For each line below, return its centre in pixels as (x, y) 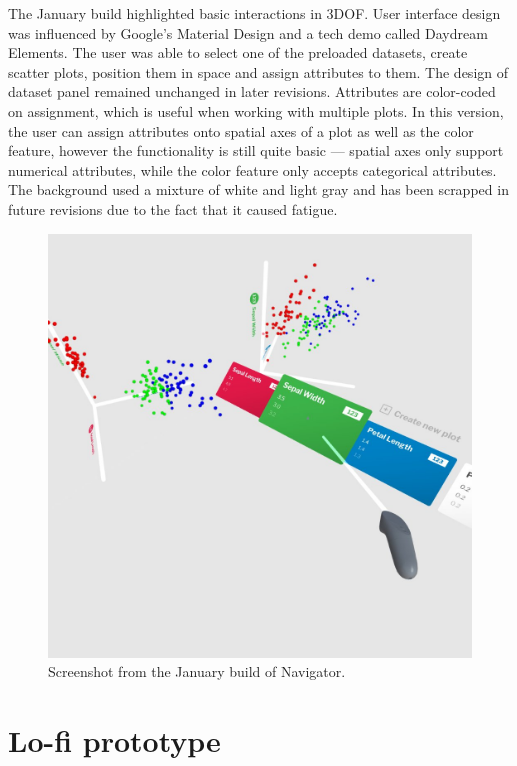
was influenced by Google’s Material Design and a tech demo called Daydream (248, 32)
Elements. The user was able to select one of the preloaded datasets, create (238, 52)
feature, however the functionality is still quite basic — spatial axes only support (256, 150)
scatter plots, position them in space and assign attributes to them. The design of (258, 71)
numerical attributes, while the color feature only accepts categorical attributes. (252, 169)
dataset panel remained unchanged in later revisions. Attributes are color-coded (252, 91)
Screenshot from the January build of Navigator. (197, 671)
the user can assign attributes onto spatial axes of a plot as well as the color (241, 130)
